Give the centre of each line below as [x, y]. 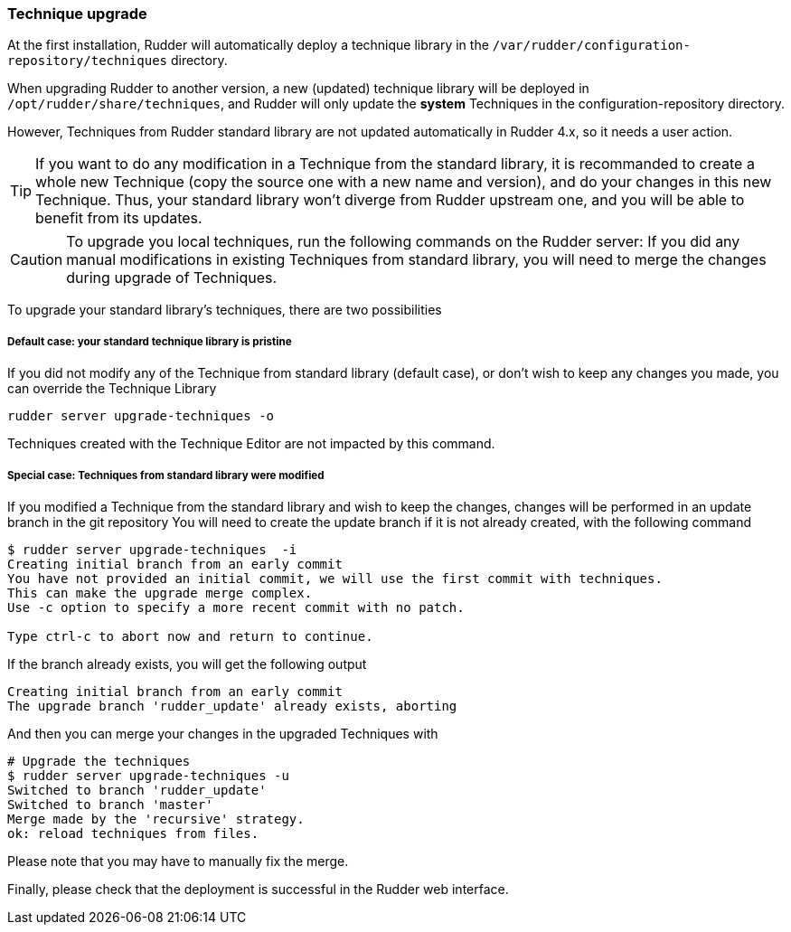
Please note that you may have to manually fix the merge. [178, 861]
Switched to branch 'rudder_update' [137, 790]
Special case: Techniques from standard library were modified [166, 475]
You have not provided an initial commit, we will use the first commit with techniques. [335, 578]
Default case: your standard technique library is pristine [150, 341]
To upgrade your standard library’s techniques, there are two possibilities [225, 310]
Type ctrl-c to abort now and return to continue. [190, 636]
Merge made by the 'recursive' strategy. [156, 819]
